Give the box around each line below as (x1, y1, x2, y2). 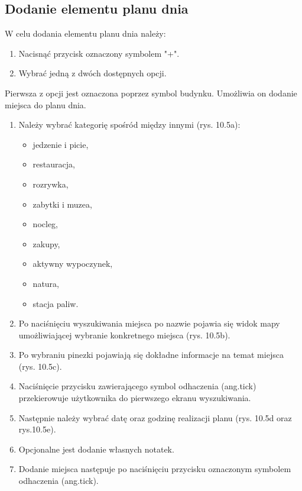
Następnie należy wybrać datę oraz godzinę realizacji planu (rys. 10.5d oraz (18, 411, 292, 424)
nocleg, (33, 218, 58, 230)
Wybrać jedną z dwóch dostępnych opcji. (18, 67, 167, 79)
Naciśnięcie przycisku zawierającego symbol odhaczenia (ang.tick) (18, 380, 256, 392)
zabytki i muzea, (33, 198, 92, 210)
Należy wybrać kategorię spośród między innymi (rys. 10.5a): (18, 118, 241, 131)
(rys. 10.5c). (18, 360, 62, 372)
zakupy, (33, 237, 60, 250)
